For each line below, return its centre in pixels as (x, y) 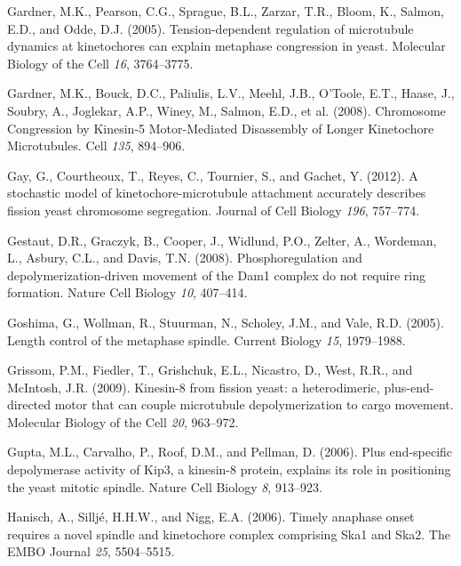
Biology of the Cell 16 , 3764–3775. (100, 63)
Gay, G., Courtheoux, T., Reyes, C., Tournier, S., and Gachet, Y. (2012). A (213, 175)
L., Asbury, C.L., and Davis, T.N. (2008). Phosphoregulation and (185, 258)
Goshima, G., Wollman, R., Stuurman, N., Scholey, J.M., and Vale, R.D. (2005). (226, 322)
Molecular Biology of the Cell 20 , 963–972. (123, 421)
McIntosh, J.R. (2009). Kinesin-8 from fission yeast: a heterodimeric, (194, 387)
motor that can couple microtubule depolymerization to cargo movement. (254, 404)
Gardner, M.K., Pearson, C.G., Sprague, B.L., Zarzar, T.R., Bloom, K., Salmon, (226, 11)
